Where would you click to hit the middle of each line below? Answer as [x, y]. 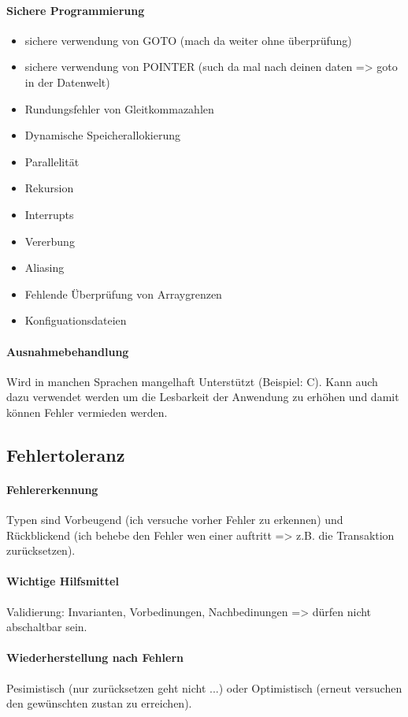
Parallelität [52, 161]
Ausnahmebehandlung [68, 351]
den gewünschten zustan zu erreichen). [99, 703]
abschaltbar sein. [47, 627]
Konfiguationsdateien [76, 320]
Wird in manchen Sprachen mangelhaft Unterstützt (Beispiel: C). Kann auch [192, 381]
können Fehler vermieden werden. [87, 412]
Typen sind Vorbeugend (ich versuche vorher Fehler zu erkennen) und [175, 520]
